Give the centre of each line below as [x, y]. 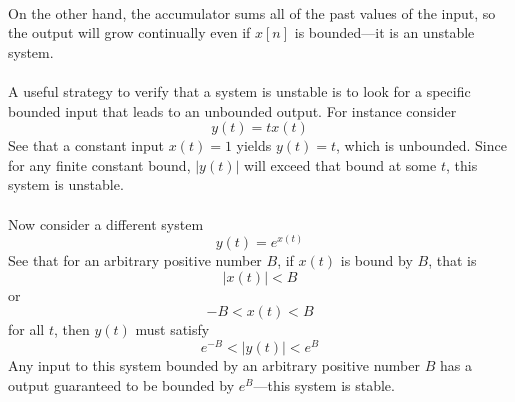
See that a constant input [86, 145]
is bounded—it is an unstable [384, 32]
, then [71, 329]
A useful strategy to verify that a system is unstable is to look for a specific [239, 90]
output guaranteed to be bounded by [121, 384]
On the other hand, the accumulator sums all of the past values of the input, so [252, 12]
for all [26, 329]
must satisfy [172, 329]
